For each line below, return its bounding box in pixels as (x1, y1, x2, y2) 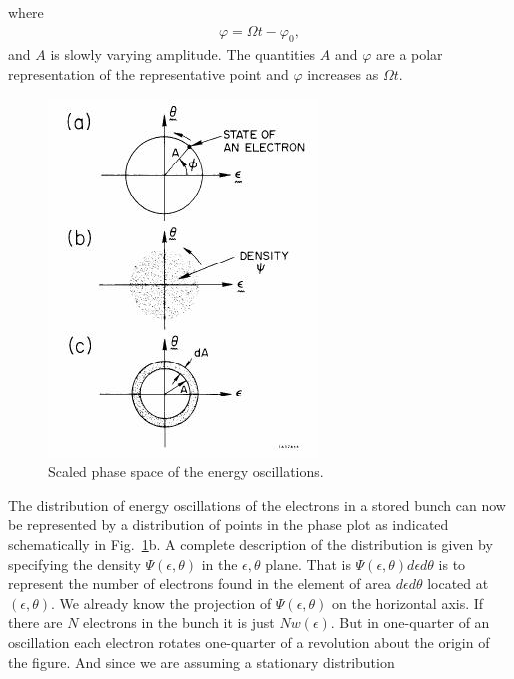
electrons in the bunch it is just (83, 612, 275, 633)
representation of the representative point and (8, 64, 289, 85)
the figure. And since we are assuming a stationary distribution (8, 651, 395, 672)
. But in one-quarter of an (330, 612, 490, 633)
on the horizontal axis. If (332, 592, 484, 613)
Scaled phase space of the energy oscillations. (48, 461, 324, 482)
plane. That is (265, 553, 351, 574)
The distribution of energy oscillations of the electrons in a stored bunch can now (8, 494, 506, 515)
